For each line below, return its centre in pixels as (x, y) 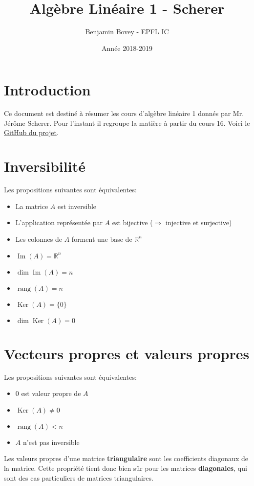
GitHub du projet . (31, 132)
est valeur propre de (51, 393)
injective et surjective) (199, 222)
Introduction (47, 90)
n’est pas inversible (51, 442)
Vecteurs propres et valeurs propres (127, 353)
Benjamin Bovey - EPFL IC (127, 32)
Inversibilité (45, 166)
